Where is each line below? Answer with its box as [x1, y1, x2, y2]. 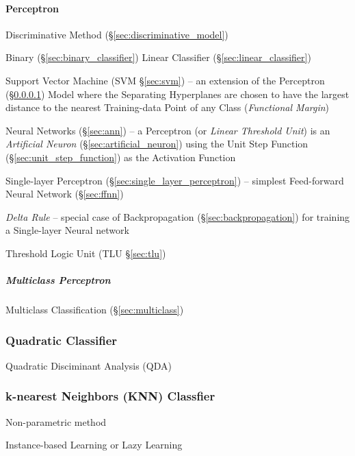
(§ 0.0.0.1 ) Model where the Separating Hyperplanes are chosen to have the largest [5, 86, 350, 101]
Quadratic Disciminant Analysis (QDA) [5, 358, 172, 372]
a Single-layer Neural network [5, 223, 129, 237]
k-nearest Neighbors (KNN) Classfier [5, 387, 215, 405]
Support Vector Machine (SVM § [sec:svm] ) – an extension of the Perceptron [5, 73, 325, 87]
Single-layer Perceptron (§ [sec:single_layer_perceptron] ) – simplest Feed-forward [5, 173, 344, 187]
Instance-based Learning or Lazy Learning [5, 437, 183, 452]
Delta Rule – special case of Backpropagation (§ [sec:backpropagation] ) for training [5, 209, 350, 224]
